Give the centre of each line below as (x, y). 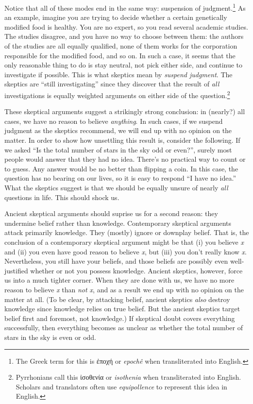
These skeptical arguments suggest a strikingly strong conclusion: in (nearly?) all (125, 111)
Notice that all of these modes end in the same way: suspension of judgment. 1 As (125, 7)
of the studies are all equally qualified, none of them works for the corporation (121, 46)
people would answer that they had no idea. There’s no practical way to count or (125, 159)
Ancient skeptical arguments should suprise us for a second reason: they (111, 213)
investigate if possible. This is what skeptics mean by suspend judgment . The (118, 74)
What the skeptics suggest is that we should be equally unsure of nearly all (116, 187)
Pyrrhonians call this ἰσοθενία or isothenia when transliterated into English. (128, 377)
